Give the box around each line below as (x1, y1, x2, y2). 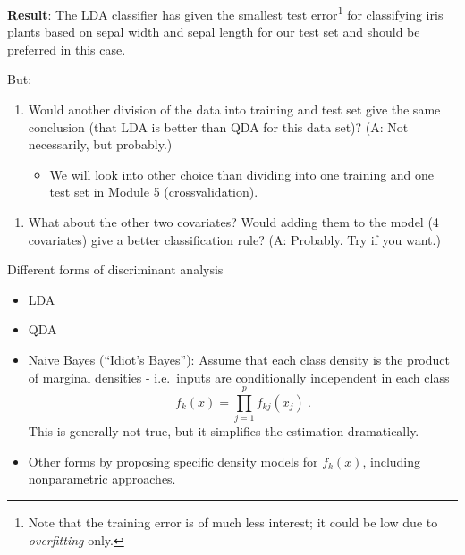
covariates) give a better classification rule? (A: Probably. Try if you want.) (28, 230, 441, 248)
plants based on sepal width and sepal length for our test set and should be (7, 22, 420, 41)
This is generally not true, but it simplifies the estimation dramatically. (28, 422, 419, 441)
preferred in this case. (7, 39, 126, 58)
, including (362, 451, 421, 470)
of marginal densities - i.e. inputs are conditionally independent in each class (28, 367, 450, 386)
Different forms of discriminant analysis (7, 260, 224, 279)
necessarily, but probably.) (28, 135, 173, 154)
